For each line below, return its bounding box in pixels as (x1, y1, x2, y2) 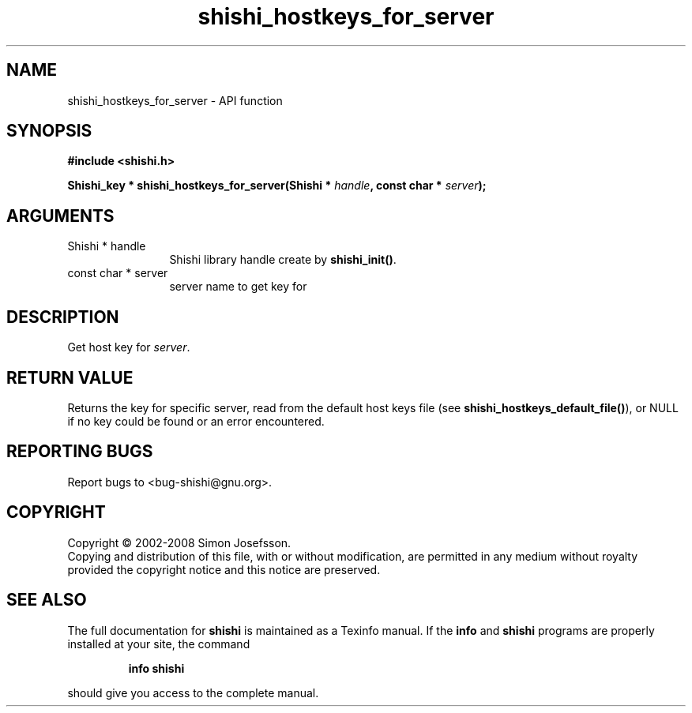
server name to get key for (169, 280, 307, 294)
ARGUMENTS (6, 205, 115, 226)
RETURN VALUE (6, 367, 134, 388)
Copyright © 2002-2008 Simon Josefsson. (67, 535, 291, 550)
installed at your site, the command (67, 636, 250, 651)
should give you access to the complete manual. (67, 685, 319, 700)
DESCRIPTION (6, 306, 119, 327)
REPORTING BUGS (6, 441, 153, 462)
